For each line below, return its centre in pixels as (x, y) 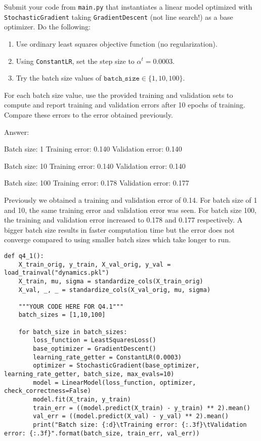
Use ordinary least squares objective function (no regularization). (117, 43)
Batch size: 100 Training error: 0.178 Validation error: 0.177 (97, 183)
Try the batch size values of (59, 78)
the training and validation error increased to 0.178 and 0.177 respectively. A (123, 220)
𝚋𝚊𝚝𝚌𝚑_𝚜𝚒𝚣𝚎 (122, 79)
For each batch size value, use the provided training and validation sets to (119, 95)
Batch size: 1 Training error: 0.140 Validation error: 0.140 (93, 149)
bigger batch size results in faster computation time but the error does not (119, 229)
